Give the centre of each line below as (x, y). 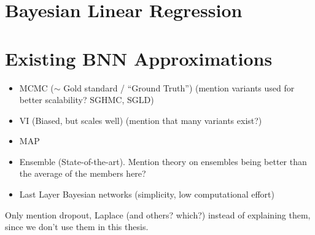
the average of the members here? (83, 173)
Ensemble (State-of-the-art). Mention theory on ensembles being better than (163, 161)
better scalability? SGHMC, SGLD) (87, 100)
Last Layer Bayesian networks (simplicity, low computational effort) (147, 194)
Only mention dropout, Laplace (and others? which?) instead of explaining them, (158, 214)
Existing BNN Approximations (139, 58)
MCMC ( (37, 87)
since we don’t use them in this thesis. (77, 227)
